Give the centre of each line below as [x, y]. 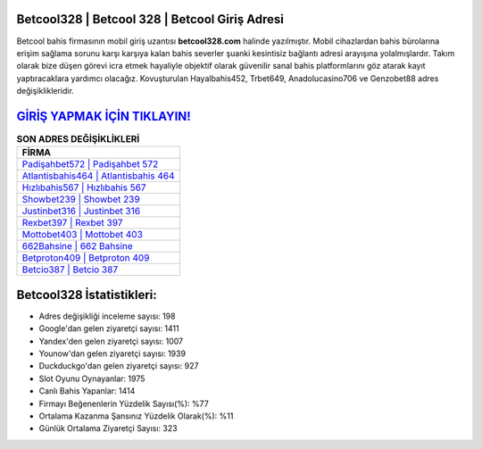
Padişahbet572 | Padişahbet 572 [90, 164]
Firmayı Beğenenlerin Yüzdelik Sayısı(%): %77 [124, 403]
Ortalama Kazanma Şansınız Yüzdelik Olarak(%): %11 [136, 416]
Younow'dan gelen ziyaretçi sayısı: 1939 [112, 353]
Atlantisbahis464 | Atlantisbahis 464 [98, 176]
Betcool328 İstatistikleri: [87, 295]
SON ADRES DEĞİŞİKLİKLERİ [78, 139]
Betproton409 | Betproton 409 [86, 258]
